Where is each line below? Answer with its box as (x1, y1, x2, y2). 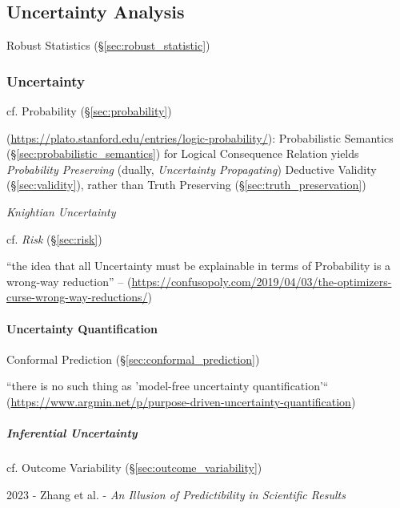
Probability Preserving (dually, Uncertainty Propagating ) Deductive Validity (6, 160, 377, 177)
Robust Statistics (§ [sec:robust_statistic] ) (6, 37, 210, 54)
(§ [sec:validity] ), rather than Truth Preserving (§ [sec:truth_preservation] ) (6, 176, 366, 193)
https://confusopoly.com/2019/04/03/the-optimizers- (131, 272, 392, 289)
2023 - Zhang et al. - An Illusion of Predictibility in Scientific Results (6, 486, 346, 502)
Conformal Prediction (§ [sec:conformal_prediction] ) (6, 350, 260, 367)
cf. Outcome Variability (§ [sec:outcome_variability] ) (6, 459, 262, 476)
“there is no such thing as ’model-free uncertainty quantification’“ (6, 377, 329, 394)
